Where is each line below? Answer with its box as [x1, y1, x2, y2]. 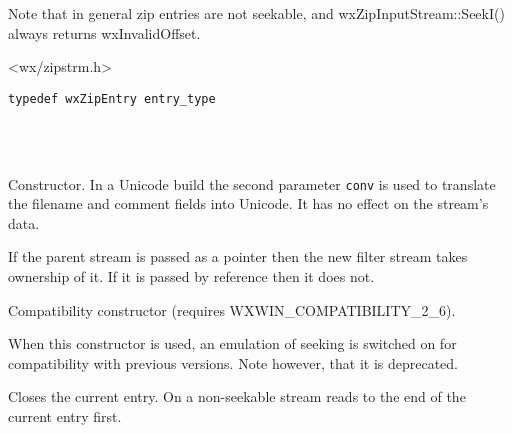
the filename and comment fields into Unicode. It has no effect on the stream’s [8, 193, 489, 214]
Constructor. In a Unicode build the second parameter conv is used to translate [8, 173, 496, 194]
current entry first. [8, 406, 122, 427]
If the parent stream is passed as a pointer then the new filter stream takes [8, 246, 468, 267]
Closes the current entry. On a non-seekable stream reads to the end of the [8, 386, 466, 407]
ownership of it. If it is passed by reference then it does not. [8, 266, 375, 287]
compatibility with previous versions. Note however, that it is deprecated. [8, 352, 459, 373]
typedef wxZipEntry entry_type [8, 91, 216, 106]
